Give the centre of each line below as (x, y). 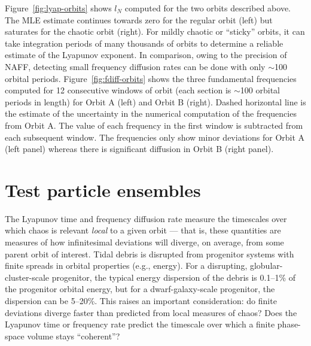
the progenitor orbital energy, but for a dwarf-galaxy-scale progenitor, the (140, 289)
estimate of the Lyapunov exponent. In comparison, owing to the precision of (146, 55)
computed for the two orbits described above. (208, 8)
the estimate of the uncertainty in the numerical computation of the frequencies (151, 113)
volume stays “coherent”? (74, 336)
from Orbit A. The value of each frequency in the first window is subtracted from (154, 125)
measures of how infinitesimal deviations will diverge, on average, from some (144, 242)
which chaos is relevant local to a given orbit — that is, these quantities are (143, 230)
